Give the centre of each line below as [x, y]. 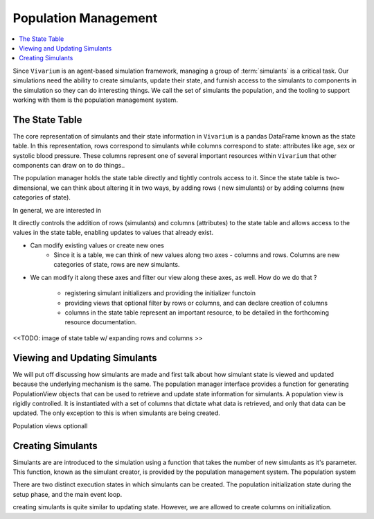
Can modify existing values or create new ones [97, 245]
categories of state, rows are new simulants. [117, 265]
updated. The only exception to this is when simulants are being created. [117, 413]
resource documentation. [101, 322]
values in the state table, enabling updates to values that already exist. [113, 233]
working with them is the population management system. [95, 100]
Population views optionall [50, 425]
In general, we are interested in [57, 210]
